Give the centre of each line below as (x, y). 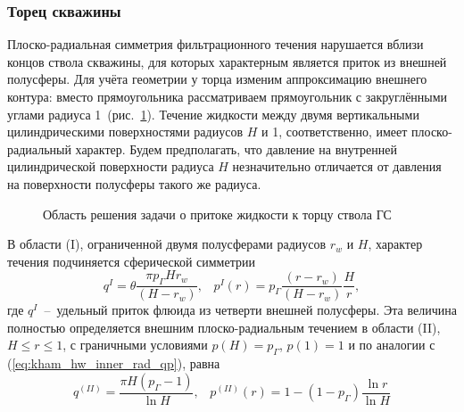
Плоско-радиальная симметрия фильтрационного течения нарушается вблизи (215, 44)
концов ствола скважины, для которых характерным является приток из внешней (227, 61)
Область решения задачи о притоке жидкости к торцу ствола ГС (217, 214)
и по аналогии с (392, 345)
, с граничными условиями (135, 345)
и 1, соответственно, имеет (334, 132)
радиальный (39, 148)
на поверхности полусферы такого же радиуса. (134, 183)
